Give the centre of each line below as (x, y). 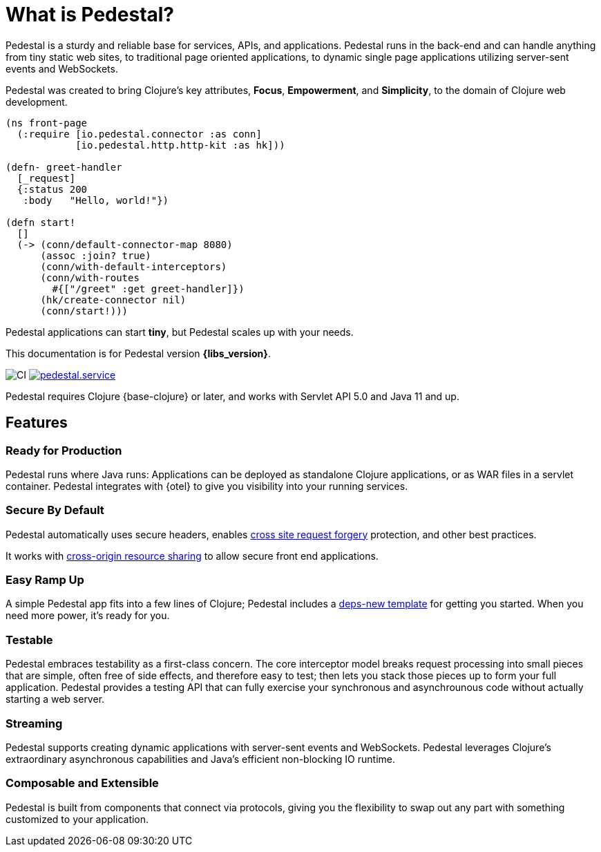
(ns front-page (47, 123)
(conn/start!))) (84, 311)
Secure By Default (55, 510)
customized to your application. (77, 819)
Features (37, 423)
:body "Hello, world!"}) (96, 200)
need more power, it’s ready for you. (88, 616)
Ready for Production (64, 450)
